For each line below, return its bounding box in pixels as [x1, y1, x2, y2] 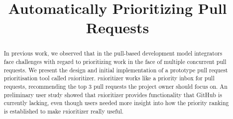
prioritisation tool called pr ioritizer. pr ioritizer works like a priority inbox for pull [3, 74, 215, 82]
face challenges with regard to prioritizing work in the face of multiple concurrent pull [3, 58, 227, 66]
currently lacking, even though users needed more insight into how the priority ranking [3, 99, 229, 107]
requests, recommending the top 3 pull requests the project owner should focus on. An [3, 82, 228, 90]
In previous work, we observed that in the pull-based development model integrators [3, 49, 223, 58]
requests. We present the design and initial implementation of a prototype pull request [3, 65, 228, 74]
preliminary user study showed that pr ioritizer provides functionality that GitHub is [3, 90, 222, 99]
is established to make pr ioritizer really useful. [3, 107, 124, 115]
